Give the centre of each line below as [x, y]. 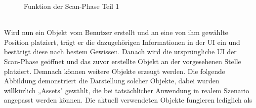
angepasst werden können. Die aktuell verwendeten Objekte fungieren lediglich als [128, 100]
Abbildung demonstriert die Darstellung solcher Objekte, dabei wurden [112, 81]
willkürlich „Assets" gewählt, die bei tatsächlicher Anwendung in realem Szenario [127, 90]
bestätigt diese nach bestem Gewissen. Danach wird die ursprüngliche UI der [120, 52]
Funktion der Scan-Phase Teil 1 [71, 6]
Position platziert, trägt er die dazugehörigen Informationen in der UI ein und [122, 42]
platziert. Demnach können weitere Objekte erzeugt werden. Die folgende [115, 71]
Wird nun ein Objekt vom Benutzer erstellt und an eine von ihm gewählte [116, 32]
